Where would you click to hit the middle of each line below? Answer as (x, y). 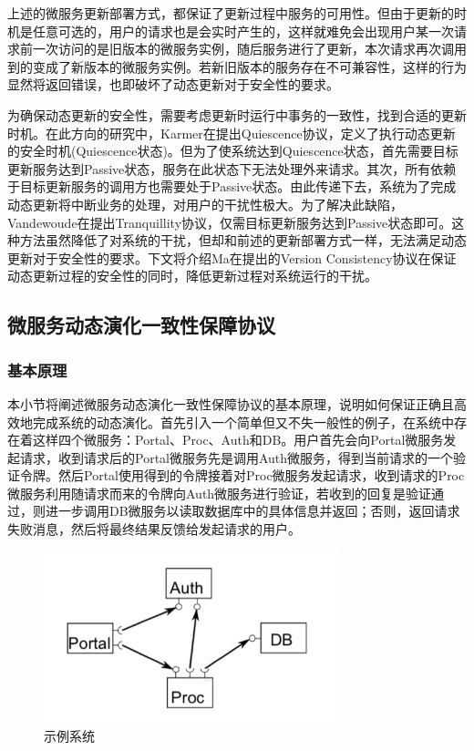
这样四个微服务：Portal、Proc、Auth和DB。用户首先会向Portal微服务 (238, 440)
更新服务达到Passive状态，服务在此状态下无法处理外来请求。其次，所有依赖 (232, 168)
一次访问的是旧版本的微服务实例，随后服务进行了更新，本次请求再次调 (243, 49)
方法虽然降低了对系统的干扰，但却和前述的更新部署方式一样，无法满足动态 (243, 240)
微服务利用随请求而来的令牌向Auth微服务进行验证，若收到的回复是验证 (220, 493)
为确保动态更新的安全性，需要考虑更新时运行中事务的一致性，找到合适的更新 (237, 114)
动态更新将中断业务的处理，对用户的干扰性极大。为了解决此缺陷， (205, 204)
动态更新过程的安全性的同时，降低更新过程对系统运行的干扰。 (192, 276)
